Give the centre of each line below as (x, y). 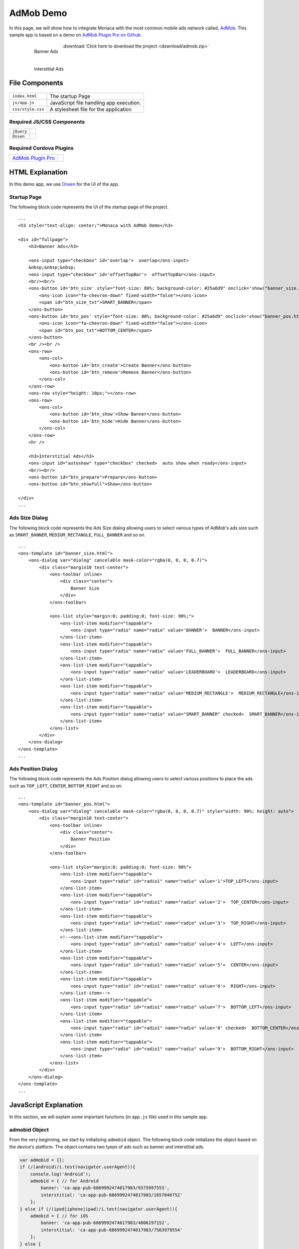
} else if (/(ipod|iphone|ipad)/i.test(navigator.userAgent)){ (99, 1209)
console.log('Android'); (61, 1174)
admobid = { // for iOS (59, 1216)
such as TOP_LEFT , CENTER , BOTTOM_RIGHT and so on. (66, 786)
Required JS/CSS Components (47, 122)
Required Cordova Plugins (42, 148)
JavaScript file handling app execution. (95, 102)
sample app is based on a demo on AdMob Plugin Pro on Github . (75, 34)
